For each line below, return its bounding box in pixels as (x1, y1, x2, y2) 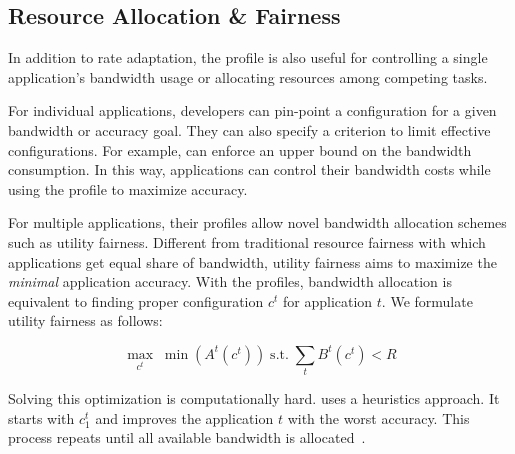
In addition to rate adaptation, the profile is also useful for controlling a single (8, 47, 488, 68)
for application (283, 290, 373, 311)
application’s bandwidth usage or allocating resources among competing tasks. (8, 66, 488, 87)
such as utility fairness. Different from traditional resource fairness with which (8, 231, 486, 252)
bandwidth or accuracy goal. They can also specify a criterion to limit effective (8, 119, 491, 140)
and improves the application (95, 407, 274, 428)
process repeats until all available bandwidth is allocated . (8, 427, 366, 448)
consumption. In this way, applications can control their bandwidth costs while (8, 159, 491, 180)
